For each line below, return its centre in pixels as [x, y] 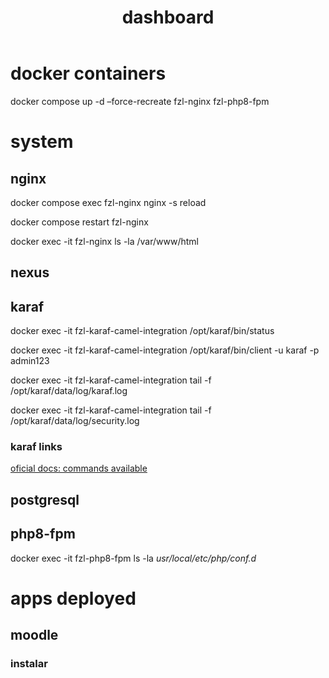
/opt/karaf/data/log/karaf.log [69, 391]
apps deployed [73, 598]
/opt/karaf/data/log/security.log [75, 421]
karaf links [36, 447]
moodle [34, 635]
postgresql [45, 499]
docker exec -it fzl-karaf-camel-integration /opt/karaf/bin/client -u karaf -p [165, 350]
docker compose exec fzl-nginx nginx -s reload [108, 202]
